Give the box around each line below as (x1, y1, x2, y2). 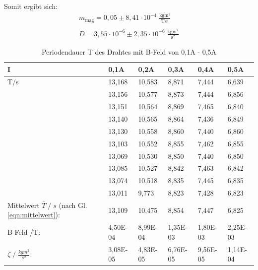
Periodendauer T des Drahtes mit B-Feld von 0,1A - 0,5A (41, 47, 217, 57)
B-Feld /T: (7, 227, 41, 237)
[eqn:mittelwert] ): (7, 209, 60, 220)
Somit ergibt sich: (4, 1, 58, 11)
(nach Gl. (59, 200, 87, 210)
